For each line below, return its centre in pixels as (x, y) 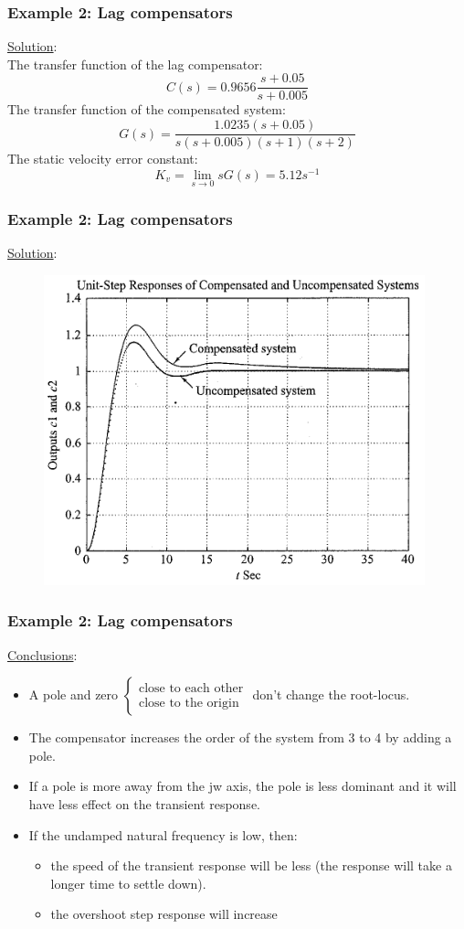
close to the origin (189, 704)
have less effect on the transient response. (144, 804)
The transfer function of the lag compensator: (135, 64)
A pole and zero (74, 694)
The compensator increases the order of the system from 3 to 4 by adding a (240, 737)
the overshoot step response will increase (164, 914)
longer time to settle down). (128, 883)
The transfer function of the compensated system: (147, 109)
